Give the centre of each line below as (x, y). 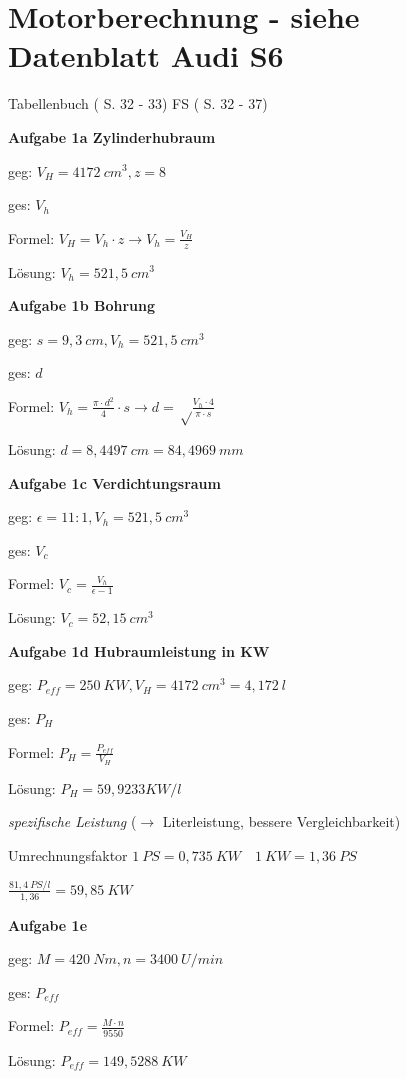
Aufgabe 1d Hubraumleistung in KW (139, 650)
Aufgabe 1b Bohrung (81, 305)
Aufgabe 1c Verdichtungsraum (114, 482)
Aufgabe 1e (48, 924)
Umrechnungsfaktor (68, 854)
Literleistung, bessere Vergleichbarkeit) (281, 821)
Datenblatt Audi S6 (146, 55)
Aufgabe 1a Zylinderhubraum (112, 136)
